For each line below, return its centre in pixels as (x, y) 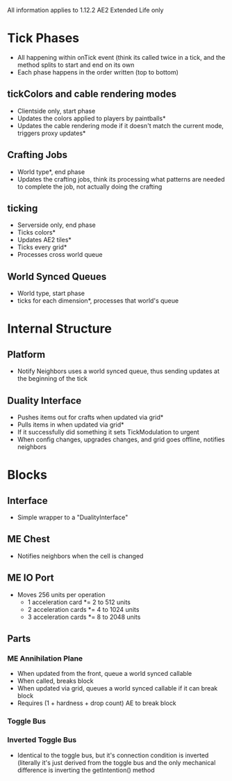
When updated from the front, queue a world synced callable (105, 674)
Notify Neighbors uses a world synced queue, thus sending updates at (118, 371)
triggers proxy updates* (51, 133)
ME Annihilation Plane (45, 658)
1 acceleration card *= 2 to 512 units (79, 602)
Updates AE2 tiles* (44, 240)
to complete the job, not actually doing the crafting (90, 187)
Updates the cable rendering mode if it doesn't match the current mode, (121, 125)
